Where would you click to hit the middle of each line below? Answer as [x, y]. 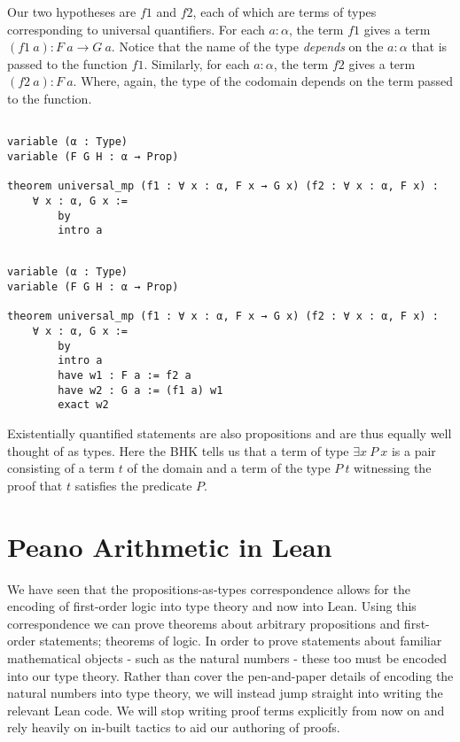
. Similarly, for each [197, 63]
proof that [35, 485]
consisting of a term [61, 468]
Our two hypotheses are [72, 12]
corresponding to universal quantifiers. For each [136, 29]
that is [429, 46]
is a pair [413, 450]
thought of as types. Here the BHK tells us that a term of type [178, 450]
